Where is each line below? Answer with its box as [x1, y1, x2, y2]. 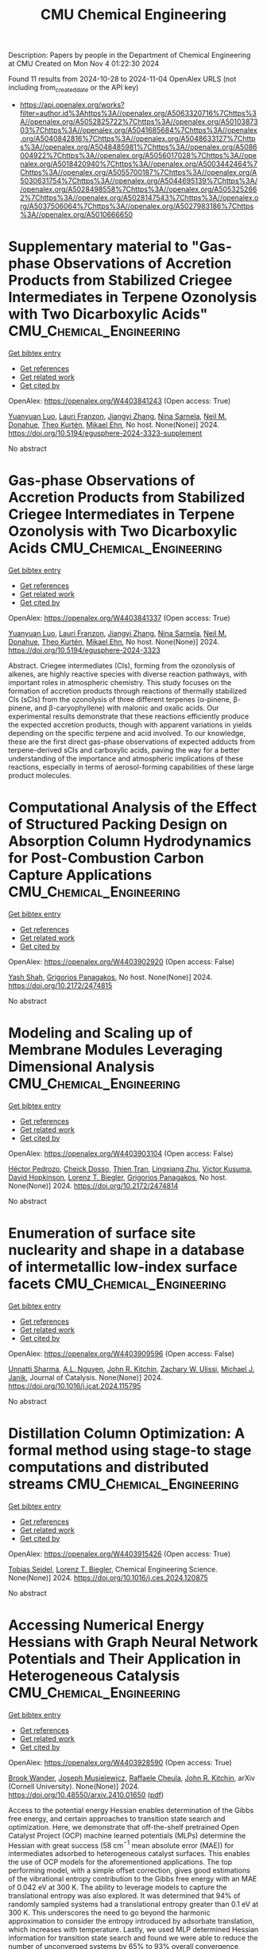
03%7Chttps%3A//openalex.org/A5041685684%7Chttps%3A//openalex [19, 125, 258, 134]
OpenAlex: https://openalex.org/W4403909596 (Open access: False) [8, 1349, 234, 1358]
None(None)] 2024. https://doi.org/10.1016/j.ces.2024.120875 [8, 1572, 208, 1583]
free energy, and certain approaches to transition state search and [8, 1814, 226, 1823]
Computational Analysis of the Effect [8, 799, 257, 816]
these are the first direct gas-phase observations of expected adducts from [8, 737, 256, 746]
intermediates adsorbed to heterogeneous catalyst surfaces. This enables [8, 1849, 250, 1858]
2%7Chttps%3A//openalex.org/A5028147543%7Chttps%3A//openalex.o [19, 192, 259, 202]
